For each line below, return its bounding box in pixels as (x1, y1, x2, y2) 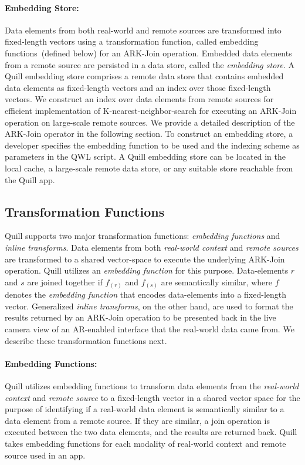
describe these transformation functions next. (5, 334, 167, 346)
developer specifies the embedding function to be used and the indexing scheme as (5, 139, 300, 151)
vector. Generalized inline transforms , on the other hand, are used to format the (5, 299, 293, 312)
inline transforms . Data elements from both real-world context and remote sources (5, 241, 299, 253)
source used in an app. (5, 449, 86, 461)
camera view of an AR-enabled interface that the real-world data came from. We (5, 322, 294, 335)
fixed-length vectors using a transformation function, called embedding (5, 35, 259, 48)
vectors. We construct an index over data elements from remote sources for (5, 93, 274, 105)
